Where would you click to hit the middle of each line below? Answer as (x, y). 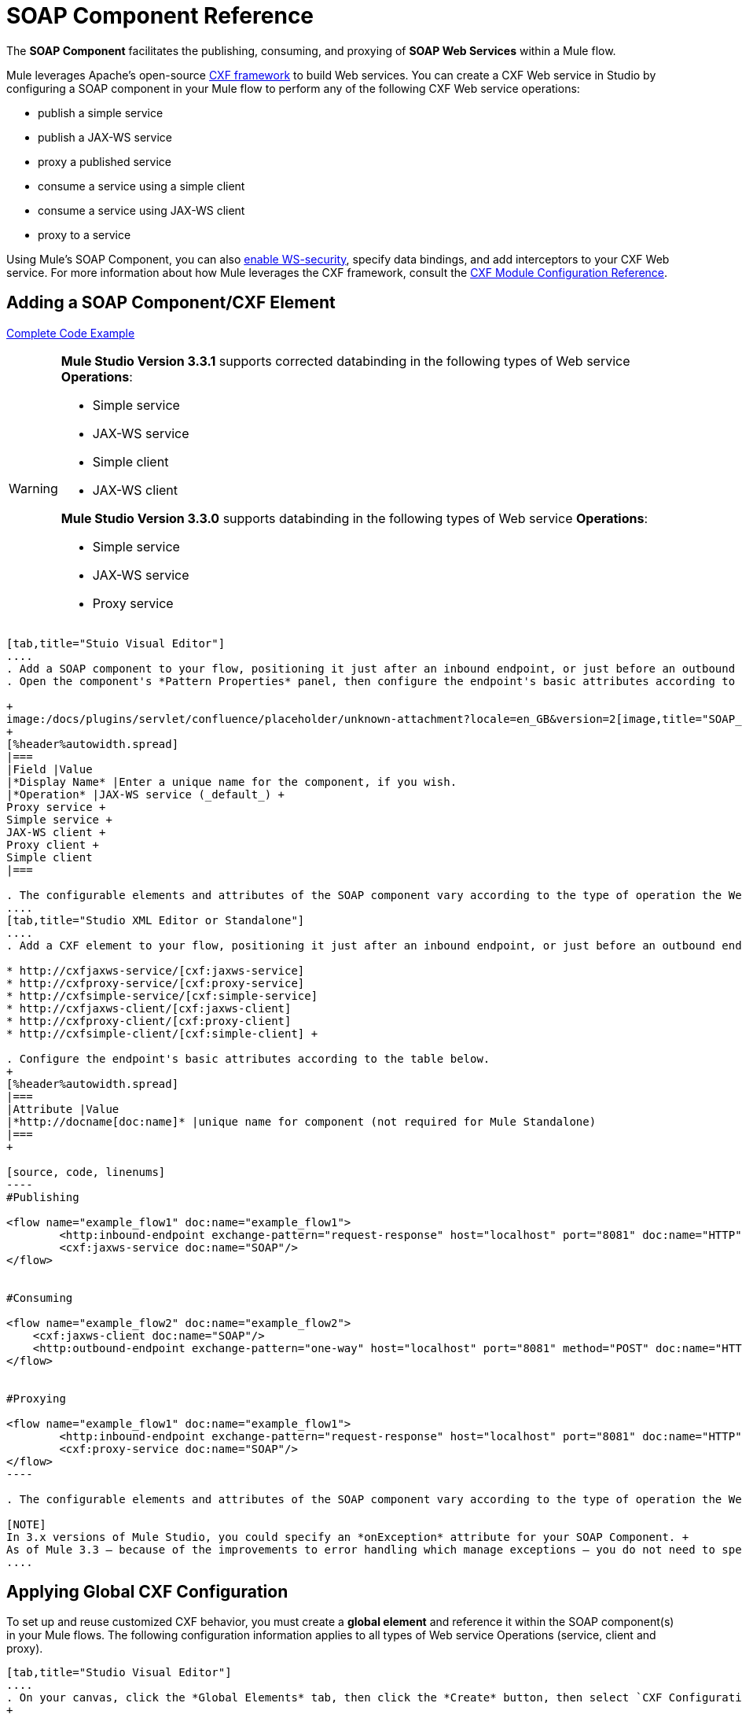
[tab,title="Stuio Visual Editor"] (116, 643)
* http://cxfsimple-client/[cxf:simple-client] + (162, 1033)
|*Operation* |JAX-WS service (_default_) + (146, 794)
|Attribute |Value (63, 1109)
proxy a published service (105, 161)
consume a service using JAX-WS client (141, 210)
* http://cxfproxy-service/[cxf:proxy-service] (156, 983)
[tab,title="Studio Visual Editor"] (119, 1673)
